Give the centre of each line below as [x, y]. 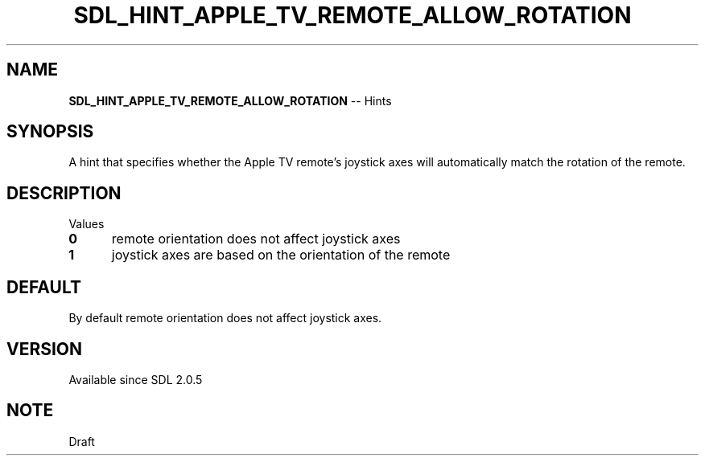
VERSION [45, 349]
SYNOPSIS [50, 132]
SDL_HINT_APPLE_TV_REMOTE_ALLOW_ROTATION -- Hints [230, 100]
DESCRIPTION [64, 193]
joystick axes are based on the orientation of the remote [281, 255]
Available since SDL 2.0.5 [136, 379]
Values [87, 224]
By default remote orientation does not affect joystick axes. [225, 318]
